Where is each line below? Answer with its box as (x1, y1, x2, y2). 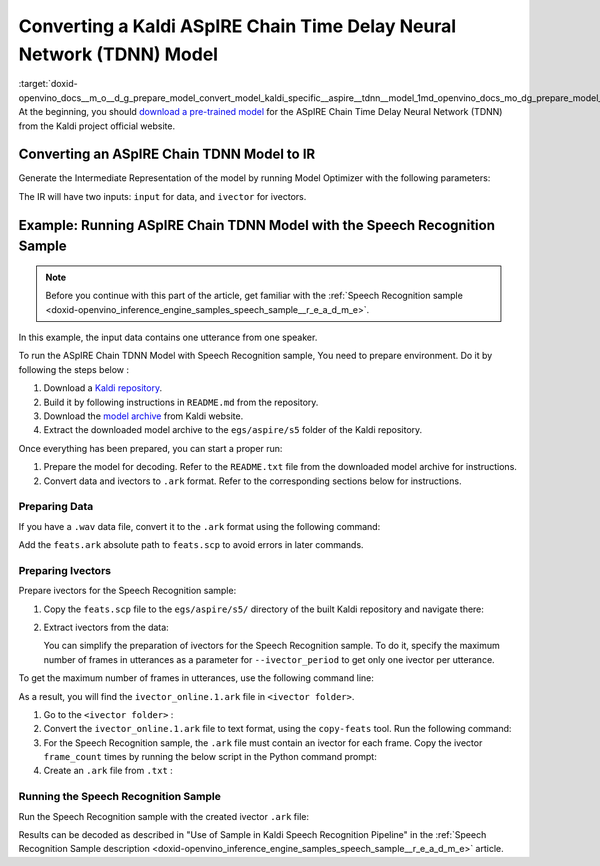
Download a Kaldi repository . (43, 382, 163, 394)
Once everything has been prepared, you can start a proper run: (18, 442, 283, 454)
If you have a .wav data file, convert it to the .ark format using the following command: (18, 520, 381, 532)
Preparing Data (18, 500, 94, 514)
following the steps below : (18, 363, 130, 375)
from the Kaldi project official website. (18, 120, 175, 132)
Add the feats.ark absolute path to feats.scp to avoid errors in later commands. (18, 539, 364, 551)
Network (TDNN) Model (18, 43, 219, 65)
